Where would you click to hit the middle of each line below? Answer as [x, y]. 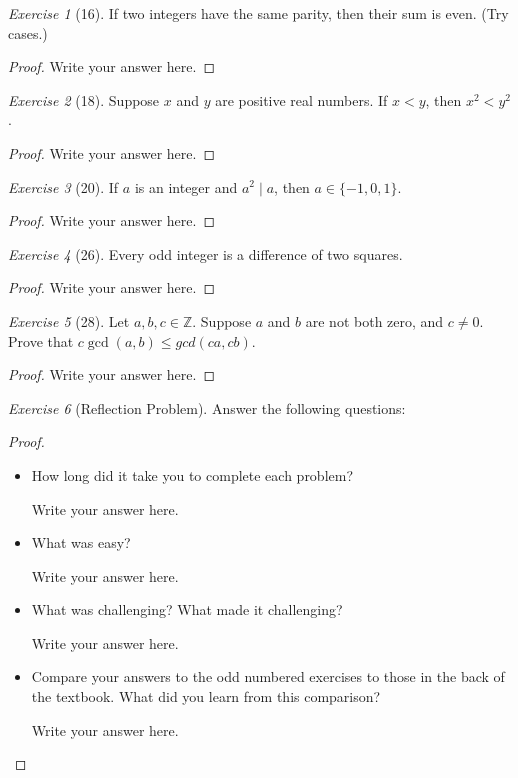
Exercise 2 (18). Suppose [84, 99]
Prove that [41, 340]
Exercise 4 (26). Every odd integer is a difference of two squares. [205, 253]
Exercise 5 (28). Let [69, 320]
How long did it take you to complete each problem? [192, 474]
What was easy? [81, 542]
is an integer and [186, 186]
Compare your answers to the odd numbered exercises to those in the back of [268, 676]
